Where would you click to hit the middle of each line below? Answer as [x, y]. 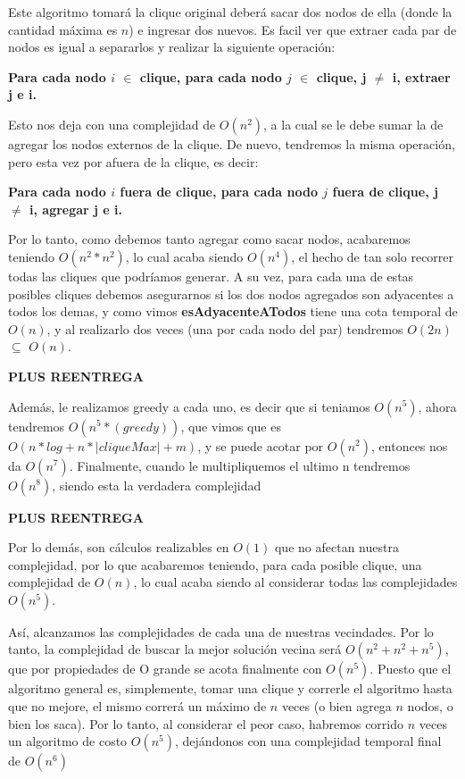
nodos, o [430, 706]
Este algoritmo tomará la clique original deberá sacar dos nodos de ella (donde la [230, 12]
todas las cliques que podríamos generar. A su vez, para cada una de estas [211, 276]
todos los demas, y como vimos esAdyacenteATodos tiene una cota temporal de [233, 311]
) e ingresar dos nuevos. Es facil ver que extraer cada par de [293, 29]
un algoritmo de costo [68, 741]
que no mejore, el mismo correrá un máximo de [137, 706]
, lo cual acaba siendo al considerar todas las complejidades [295, 582]
